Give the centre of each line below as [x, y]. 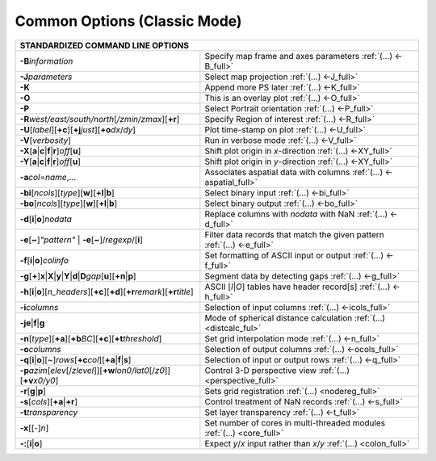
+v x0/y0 [39, 380]
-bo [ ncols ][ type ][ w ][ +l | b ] [69, 203]
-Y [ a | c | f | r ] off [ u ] [50, 161]
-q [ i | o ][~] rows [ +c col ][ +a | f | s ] [75, 359]
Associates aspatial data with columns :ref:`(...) [294, 172]
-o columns [41, 349]
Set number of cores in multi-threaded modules [295, 422]
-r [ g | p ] [33, 391]
